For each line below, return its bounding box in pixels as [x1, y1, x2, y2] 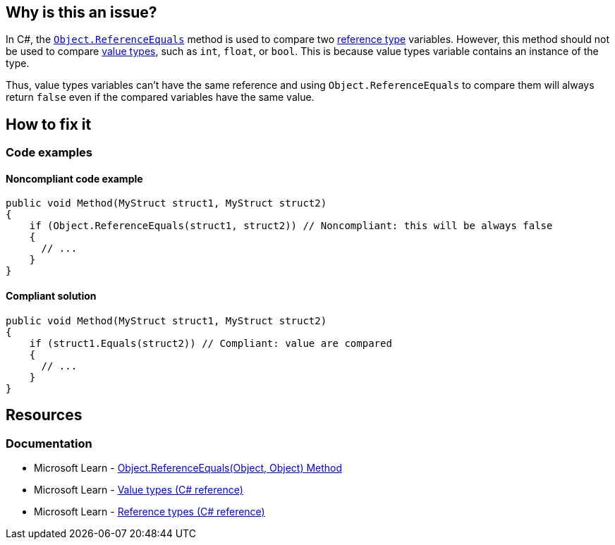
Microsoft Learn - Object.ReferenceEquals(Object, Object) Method [34, 461, 343, 474]
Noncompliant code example [6, 172, 143, 185]
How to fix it [6, 115, 92, 133]
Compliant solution [6, 290, 97, 302]
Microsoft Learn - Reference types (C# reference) [34, 505, 265, 518]
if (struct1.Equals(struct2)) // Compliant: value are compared [29, 337, 392, 349]
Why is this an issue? [6, 4, 157, 21]
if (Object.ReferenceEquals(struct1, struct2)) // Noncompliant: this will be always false [29, 220, 553, 232]
